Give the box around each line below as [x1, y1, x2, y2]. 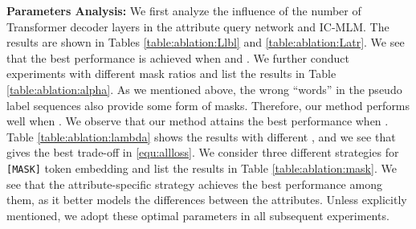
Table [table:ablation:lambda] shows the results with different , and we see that [6, 128, 396, 145]
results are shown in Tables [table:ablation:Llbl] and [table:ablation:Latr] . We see [6, 34, 405, 51]
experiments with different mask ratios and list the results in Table [6, 65, 336, 82]
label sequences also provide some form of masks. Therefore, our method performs [6, 96, 410, 113]
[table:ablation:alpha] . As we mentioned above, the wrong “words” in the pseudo [6, 80, 402, 97]
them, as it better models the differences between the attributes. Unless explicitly [6, 191, 407, 208]
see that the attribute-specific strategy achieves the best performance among [6, 175, 382, 192]
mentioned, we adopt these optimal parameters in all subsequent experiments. [6, 207, 389, 223]
